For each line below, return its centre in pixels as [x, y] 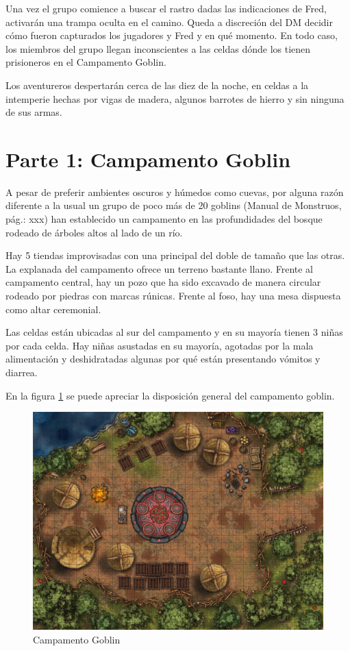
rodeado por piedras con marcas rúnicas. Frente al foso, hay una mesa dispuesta [173, 296]
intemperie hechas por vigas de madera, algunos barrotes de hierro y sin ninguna [175, 98]
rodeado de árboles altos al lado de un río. [94, 232]
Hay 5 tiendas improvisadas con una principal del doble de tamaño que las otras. [175, 255]
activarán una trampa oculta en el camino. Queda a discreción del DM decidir [169, 22]
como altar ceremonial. [53, 309]
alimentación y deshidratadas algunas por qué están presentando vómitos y [163, 359]
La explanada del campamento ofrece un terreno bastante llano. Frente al [160, 268]
